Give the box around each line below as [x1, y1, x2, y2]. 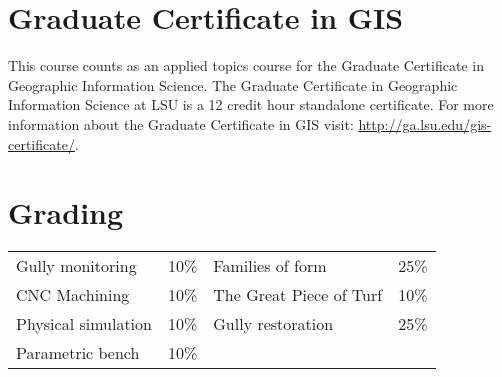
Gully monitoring [16, 254, 137, 278]
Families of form [213, 254, 327, 278]
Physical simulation [16, 312, 152, 336]
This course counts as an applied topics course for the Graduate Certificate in [8, 55, 484, 76]
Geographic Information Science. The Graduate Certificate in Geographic [8, 74, 458, 95]
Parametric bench [16, 341, 140, 365]
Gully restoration [213, 312, 334, 336]
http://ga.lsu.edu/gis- [358, 113, 492, 134]
